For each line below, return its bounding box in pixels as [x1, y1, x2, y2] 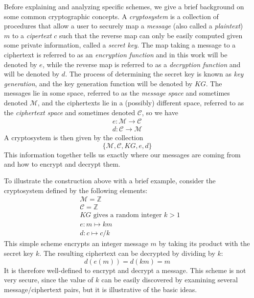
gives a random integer [93, 212, 162, 219]
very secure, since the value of [4, 274, 93, 285]
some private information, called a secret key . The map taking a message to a [4, 40, 236, 50]
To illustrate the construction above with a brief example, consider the [4, 175, 216, 185]
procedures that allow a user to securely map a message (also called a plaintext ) [4, 21, 243, 31]
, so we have [141, 107, 178, 117]
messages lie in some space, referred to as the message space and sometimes [4, 88, 230, 98]
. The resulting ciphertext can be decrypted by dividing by [39, 248, 215, 258]
